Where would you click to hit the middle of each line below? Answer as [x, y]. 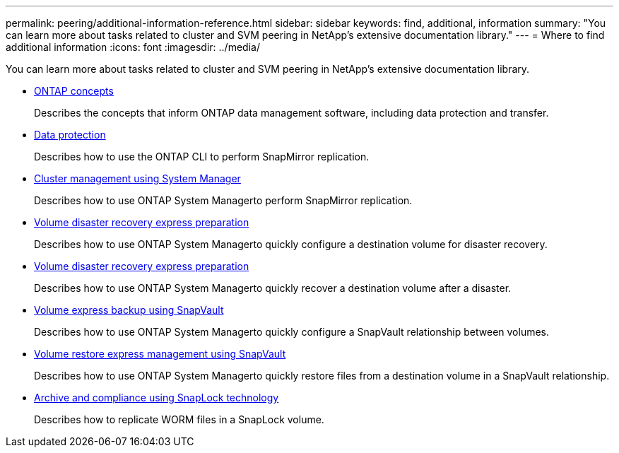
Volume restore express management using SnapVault [160, 354]
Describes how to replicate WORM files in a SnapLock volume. [179, 419]
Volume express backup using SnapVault [129, 310]
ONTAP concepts [74, 91]
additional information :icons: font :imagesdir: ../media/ [133, 47]
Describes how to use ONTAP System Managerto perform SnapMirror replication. [223, 200]
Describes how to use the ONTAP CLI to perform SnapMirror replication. [202, 157]
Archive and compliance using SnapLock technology [157, 398]
